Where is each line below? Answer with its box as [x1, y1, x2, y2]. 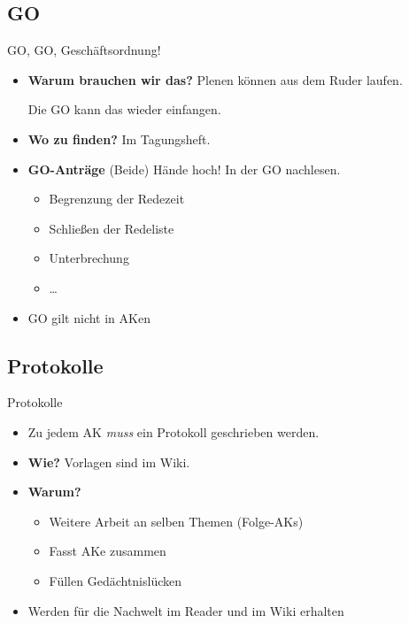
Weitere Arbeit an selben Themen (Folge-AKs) [49, 511, 304, 530]
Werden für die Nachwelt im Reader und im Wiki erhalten [27, 601, 344, 619]
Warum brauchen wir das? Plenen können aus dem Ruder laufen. [27, 70, 403, 88]
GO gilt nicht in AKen [27, 308, 150, 327]
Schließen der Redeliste [49, 219, 174, 237]
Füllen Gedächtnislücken [49, 571, 182, 589]
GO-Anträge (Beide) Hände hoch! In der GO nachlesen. [27, 159, 341, 178]
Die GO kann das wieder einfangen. [27, 100, 221, 119]
